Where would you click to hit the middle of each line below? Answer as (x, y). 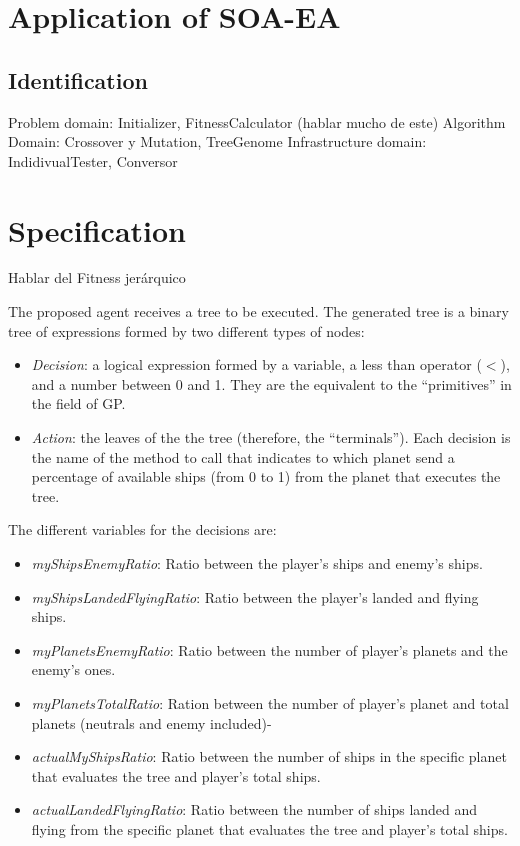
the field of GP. (78, 403)
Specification (97, 229)
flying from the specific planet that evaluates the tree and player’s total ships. (269, 828)
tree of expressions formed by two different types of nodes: (186, 330)
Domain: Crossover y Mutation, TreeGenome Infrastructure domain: (217, 141)
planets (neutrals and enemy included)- (151, 722)
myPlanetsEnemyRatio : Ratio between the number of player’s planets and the (269, 649)
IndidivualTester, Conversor (93, 160)
